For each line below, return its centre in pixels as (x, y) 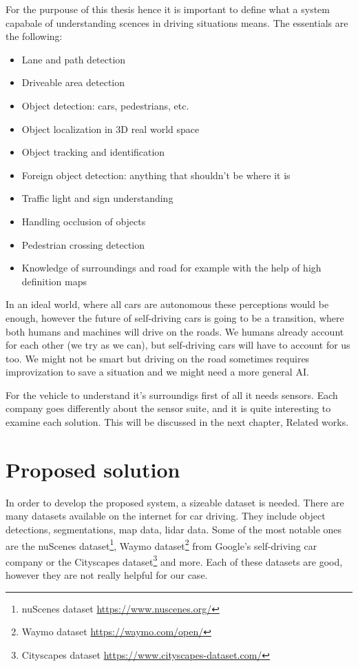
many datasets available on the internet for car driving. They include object (166, 516)
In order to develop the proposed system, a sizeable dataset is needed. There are (175, 502)
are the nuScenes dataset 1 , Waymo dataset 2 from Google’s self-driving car (161, 544)
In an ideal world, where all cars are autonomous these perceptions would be (167, 304)
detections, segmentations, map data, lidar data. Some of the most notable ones (174, 529)
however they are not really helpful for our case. (107, 575)
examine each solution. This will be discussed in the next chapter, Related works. (177, 422)
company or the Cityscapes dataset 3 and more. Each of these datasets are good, (174, 560)
